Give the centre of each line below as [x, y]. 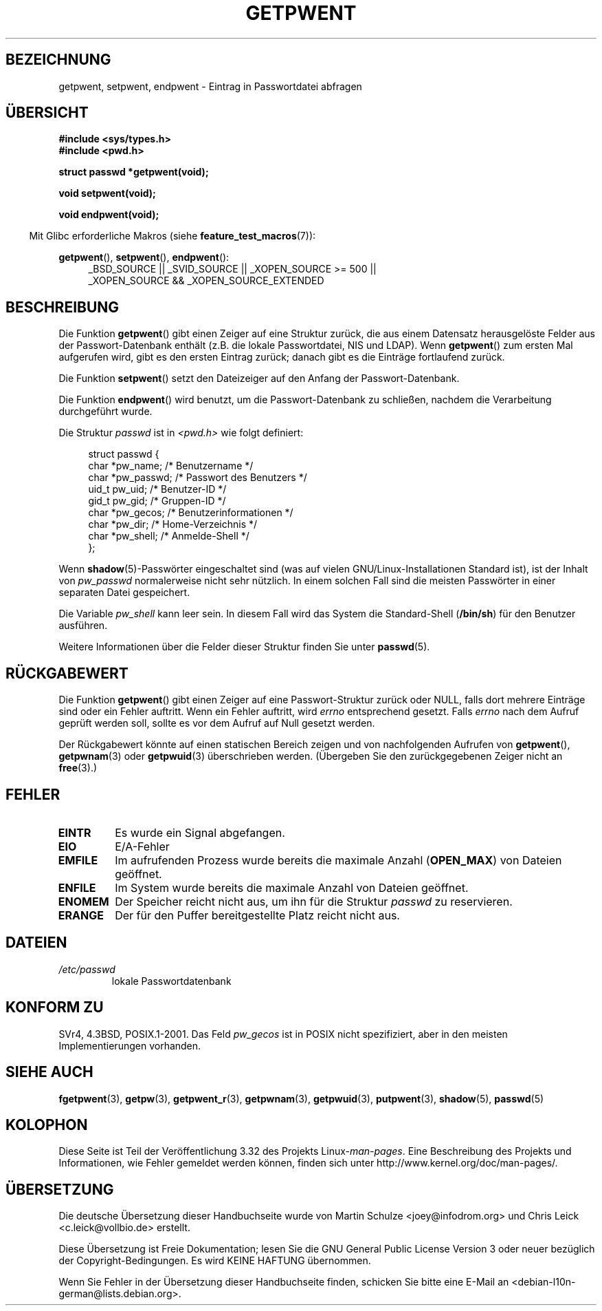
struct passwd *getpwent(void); [134, 172]
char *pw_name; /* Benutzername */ [171, 466]
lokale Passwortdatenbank [171, 981]
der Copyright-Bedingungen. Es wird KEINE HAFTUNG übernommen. [215, 1261]
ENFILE [77, 887]
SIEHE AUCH [49, 1072]
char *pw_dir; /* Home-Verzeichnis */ [173, 524]
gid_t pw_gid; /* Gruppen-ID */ [157, 501]
